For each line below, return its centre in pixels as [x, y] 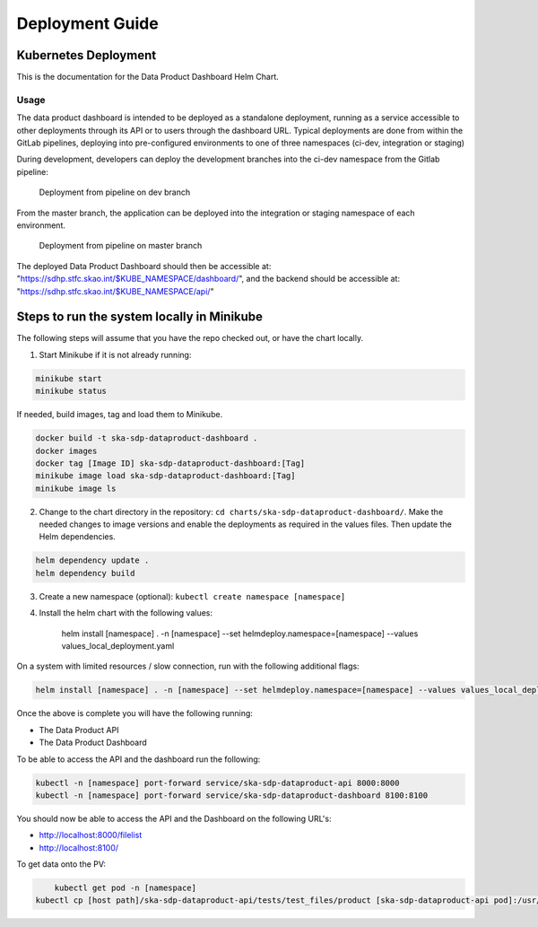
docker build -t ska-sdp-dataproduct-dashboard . [147, 438]
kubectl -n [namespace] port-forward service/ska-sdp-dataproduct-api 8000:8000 [217, 783]
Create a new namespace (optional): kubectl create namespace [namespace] [192, 596]
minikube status [71, 391]
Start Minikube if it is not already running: [115, 354]
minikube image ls [76, 488]
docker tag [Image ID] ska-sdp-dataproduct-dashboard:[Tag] [170, 463]
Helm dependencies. [77, 537]
